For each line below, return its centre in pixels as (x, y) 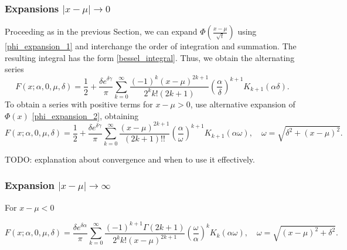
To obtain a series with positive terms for (79, 104)
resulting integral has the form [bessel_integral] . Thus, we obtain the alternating (150, 57)
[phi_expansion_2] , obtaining (85, 115)
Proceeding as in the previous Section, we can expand (101, 31)
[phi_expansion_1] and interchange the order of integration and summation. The (151, 46)
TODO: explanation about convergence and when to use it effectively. (130, 159)
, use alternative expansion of (243, 104)
